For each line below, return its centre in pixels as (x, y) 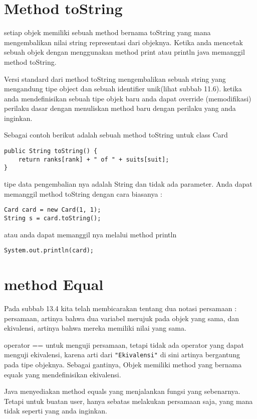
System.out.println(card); (49, 251)
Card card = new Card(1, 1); (53, 210)
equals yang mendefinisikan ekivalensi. (63, 374)
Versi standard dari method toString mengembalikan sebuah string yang (115, 79)
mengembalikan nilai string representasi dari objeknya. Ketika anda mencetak (123, 42)
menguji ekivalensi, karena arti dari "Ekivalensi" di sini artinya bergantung (122, 355)
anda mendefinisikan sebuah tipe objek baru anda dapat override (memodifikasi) (128, 98)
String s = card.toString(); (53, 218)
